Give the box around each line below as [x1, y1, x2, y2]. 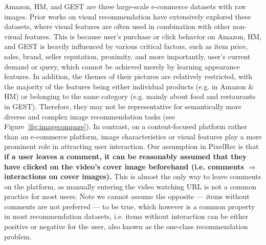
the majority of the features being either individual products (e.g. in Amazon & [4, 81, 254, 91]
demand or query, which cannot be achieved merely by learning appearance [4, 61, 240, 71]
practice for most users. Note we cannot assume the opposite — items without [4, 191, 250, 202]
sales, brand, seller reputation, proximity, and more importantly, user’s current [4, 51, 251, 61]
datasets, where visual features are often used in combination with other [4, 21, 231, 32]
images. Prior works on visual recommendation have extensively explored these [4, 11, 251, 21]
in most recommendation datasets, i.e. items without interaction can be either [4, 211, 249, 222]
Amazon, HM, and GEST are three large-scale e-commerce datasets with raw [4, 1, 246, 11]
